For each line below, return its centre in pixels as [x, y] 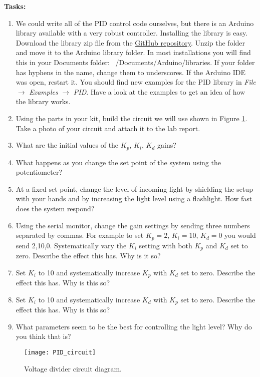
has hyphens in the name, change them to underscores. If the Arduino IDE [131, 72]
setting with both [166, 245]
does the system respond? [55, 208]
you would [240, 235]
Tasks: [15, 6]
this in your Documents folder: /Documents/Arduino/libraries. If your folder [135, 62]
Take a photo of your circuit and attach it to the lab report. [108, 128]
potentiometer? [39, 172]
